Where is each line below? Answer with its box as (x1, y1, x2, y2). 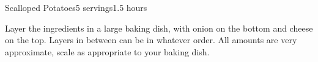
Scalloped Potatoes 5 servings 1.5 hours (5, 1, 147, 13)
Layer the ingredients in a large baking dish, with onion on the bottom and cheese (5, 21, 313, 34)
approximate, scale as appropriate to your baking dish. (5, 45, 210, 58)
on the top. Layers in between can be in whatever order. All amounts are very (5, 33, 297, 46)
